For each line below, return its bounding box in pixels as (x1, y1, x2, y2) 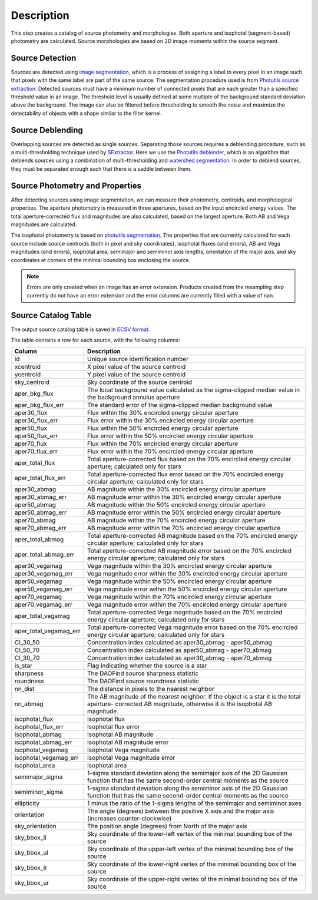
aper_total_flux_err (14, 474, 66, 482)
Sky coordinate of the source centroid (87, 378, 193, 386)
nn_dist (14, 685, 35, 693)
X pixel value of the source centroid (87, 363, 186, 371)
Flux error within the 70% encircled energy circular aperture (87, 448, 253, 456)
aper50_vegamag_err (14, 585, 73, 593)
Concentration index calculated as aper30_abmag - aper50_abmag (87, 638, 272, 647)
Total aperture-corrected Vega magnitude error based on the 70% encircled (87, 623, 298, 631)
